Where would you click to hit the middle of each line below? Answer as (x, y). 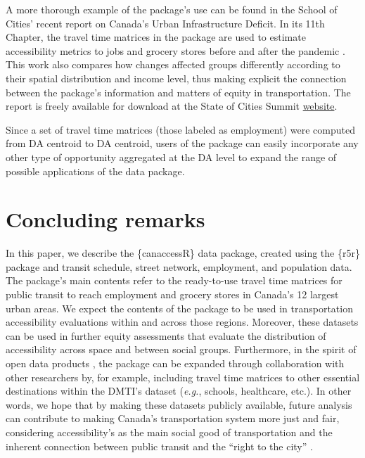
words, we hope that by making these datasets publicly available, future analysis (179, 404)
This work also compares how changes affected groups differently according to (173, 64)
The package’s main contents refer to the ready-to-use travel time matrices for (174, 280)
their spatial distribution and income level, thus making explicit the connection (176, 78)
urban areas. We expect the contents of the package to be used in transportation (179, 308)
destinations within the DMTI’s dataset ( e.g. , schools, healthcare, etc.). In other (179, 391)
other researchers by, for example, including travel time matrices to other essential (183, 377)
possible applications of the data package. (95, 171)
